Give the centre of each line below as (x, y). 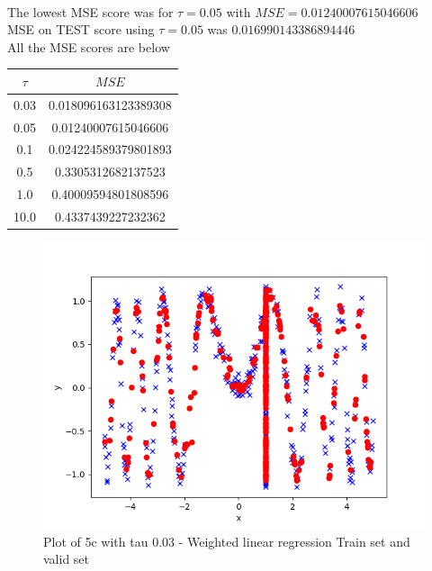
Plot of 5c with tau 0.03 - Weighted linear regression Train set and (227, 541)
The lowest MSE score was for (90, 11)
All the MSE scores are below (89, 46)
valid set (67, 559)
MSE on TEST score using (81, 29)
